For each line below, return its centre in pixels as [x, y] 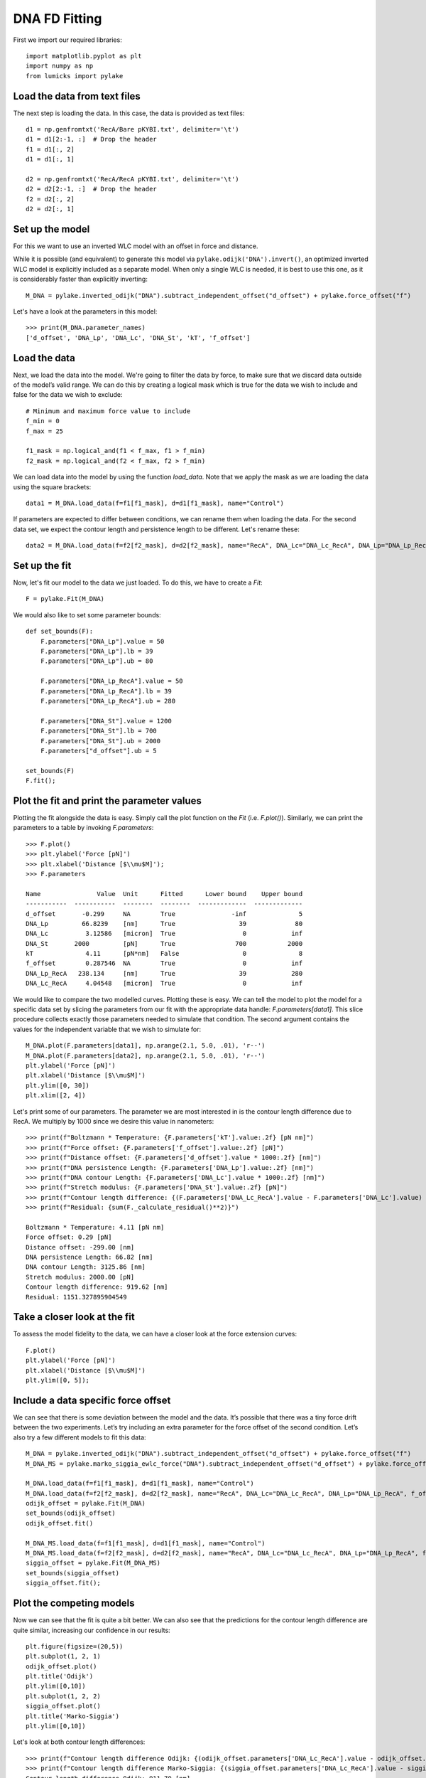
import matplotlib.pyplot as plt [84, 56]
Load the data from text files [77, 96]
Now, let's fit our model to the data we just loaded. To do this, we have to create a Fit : [138, 582]
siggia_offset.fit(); [63, 1583]
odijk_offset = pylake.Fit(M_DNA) [86, 1503]
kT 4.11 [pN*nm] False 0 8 [164, 954]
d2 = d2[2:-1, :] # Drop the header [92, 189]
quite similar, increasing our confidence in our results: [92, 1630]
